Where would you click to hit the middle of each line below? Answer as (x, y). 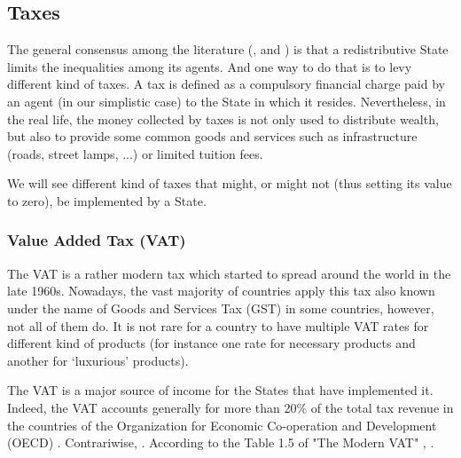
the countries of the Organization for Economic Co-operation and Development (222, 425)
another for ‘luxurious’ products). (98, 360)
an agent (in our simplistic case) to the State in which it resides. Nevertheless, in (227, 101)
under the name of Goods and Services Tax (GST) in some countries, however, (221, 308)
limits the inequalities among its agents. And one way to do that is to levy (210, 66)
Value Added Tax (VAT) (97, 240)
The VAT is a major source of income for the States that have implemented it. (220, 390)
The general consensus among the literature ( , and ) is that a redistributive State (228, 49)
